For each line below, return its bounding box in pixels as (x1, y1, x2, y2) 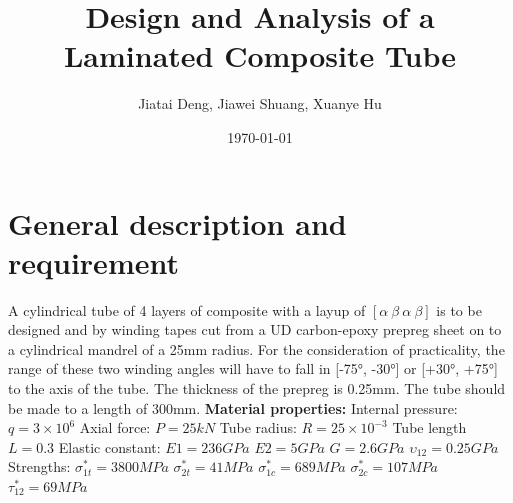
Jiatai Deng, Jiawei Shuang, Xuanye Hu (138, 93, 382, 114)
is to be (436, 299, 482, 320)
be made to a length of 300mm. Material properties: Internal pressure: (8, 397, 458, 418)
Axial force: (79, 417, 151, 438)
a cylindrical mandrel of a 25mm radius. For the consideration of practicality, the (8, 338, 505, 359)
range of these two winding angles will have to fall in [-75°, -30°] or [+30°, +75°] (8, 358, 498, 379)
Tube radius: (219, 417, 297, 438)
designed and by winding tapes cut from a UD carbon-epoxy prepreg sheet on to (8, 319, 502, 340)
